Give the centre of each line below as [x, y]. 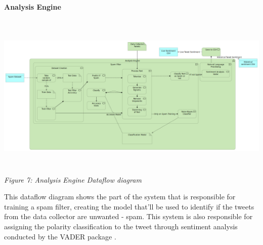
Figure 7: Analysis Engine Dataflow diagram [73, 179]
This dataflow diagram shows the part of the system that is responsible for [120, 197]
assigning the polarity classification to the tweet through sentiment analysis [121, 226]
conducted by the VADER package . [60, 236]
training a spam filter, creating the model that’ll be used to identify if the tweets [129, 206]
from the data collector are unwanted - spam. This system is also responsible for [128, 216]
